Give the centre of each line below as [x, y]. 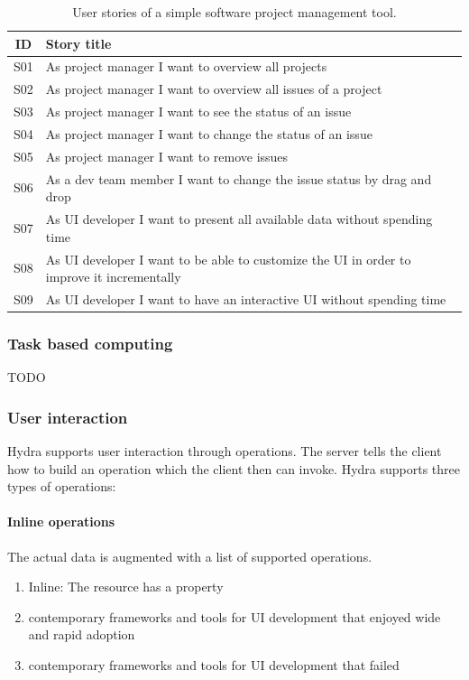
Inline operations [61, 522]
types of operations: [62, 486]
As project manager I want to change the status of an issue [209, 133]
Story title [78, 43]
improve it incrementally [113, 277]
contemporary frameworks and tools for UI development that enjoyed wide [234, 616]
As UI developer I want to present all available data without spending [239, 219]
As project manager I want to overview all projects [186, 66]
